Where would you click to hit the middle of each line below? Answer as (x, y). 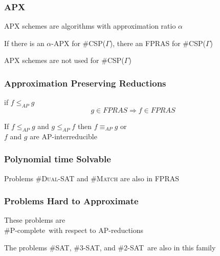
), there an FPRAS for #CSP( (158, 43)
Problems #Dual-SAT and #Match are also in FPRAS (92, 178)
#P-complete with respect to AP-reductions (74, 230)
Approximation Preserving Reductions (85, 83)
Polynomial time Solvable (58, 159)
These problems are (35, 220)
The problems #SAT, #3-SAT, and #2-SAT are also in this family (110, 247)
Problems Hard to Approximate (71, 201)
